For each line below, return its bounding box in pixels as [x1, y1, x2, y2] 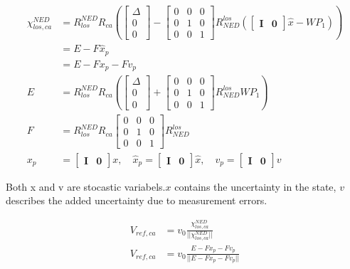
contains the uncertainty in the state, [174, 179, 336, 194]
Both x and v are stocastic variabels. [6, 179, 166, 194]
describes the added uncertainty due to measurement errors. [6, 193, 267, 208]
